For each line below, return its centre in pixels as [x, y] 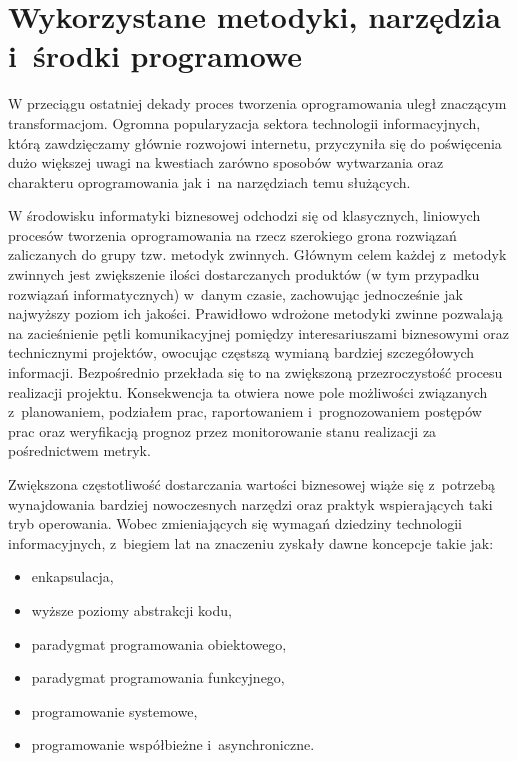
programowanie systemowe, [114, 710]
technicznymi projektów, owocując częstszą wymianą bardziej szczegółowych [241, 352]
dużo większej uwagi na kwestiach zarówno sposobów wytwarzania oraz [226, 162]
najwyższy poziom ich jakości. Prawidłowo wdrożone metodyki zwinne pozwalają [255, 313]
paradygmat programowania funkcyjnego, [158, 677]
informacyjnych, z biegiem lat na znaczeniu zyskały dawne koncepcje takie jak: [251, 542]
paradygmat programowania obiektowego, [159, 643]
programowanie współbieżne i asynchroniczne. [173, 744]
